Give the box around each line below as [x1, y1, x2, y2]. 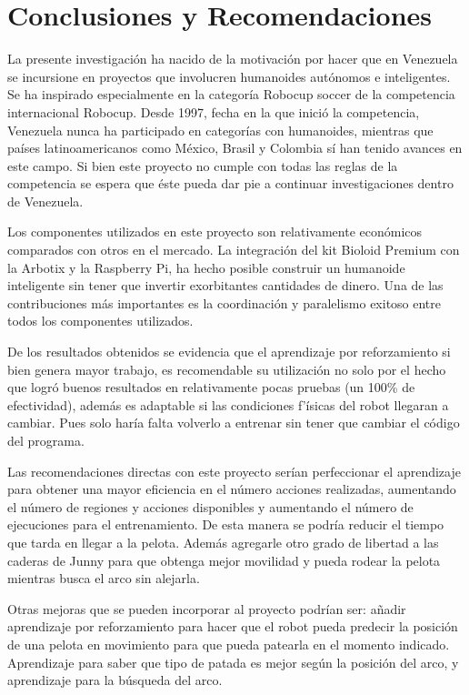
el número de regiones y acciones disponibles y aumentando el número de [7, 497, 414, 516]
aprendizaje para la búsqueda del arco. [7, 670, 223, 690]
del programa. [7, 431, 85, 449]
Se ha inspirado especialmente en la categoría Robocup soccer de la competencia [7, 85, 455, 104]
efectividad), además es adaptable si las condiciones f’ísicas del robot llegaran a [7, 395, 449, 414]
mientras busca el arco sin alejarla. [7, 569, 200, 588]
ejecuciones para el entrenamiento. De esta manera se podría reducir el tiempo [7, 515, 444, 534]
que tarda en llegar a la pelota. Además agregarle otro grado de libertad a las [7, 532, 439, 551]
